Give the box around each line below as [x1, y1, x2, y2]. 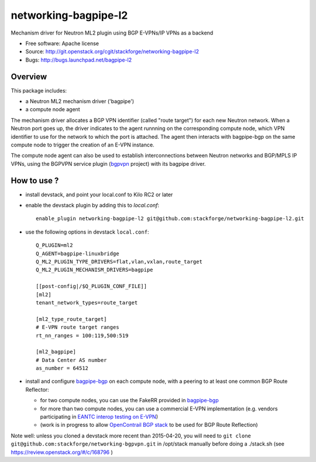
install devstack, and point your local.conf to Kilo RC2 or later [25, 191, 173, 198]
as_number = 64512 [36, 365, 89, 372]
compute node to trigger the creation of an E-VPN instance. [11, 141, 154, 148]
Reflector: [25, 386, 49, 393]
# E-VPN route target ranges [36, 324, 119, 331]
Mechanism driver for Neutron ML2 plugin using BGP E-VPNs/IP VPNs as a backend [11, 29, 214, 36]
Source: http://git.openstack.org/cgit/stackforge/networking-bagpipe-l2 [25, 48, 199, 55]
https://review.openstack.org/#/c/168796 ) [11, 449, 114, 456]
